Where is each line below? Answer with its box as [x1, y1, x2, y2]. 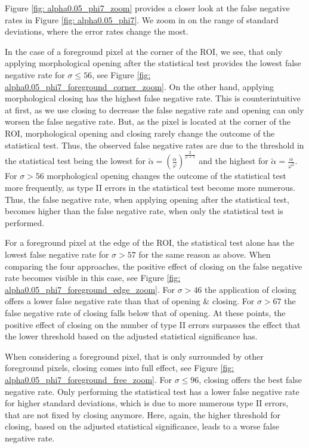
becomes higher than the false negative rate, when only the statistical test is [5, 205, 283, 217]
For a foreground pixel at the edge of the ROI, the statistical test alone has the [5, 236, 294, 249]
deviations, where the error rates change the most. [5, 25, 189, 38]
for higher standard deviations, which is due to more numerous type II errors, [5, 397, 289, 409]
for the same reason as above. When [138, 248, 271, 261]
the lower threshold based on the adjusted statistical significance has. [5, 330, 258, 342]
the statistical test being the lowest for [5, 155, 146, 167]
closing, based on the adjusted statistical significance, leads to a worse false [5, 420, 279, 432]
